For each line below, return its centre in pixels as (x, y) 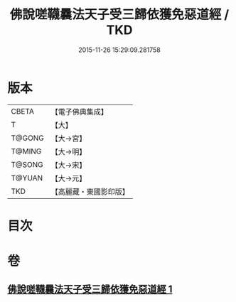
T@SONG (27, 164)
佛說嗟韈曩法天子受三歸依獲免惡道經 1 (90, 290)
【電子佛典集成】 (79, 112)
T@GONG (27, 138)
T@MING (26, 151)
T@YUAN (27, 178)
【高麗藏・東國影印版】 (90, 191)
